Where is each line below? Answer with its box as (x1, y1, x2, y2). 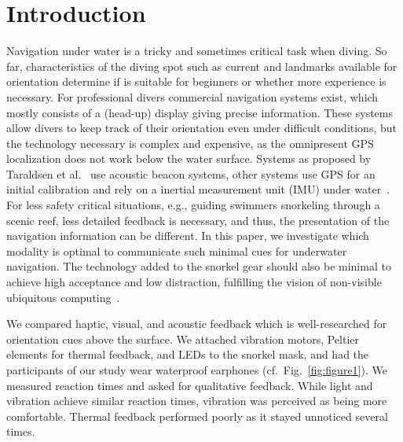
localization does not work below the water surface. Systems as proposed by (6, 150, 372, 167)
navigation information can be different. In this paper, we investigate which (6, 227, 369, 244)
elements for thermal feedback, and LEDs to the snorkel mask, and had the (6, 346, 369, 363)
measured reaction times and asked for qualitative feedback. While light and (6, 377, 373, 393)
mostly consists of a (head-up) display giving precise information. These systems (6, 104, 393, 120)
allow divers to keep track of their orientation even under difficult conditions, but (6, 120, 397, 136)
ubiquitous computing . (6, 289, 120, 305)
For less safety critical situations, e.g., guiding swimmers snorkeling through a (6, 197, 380, 213)
